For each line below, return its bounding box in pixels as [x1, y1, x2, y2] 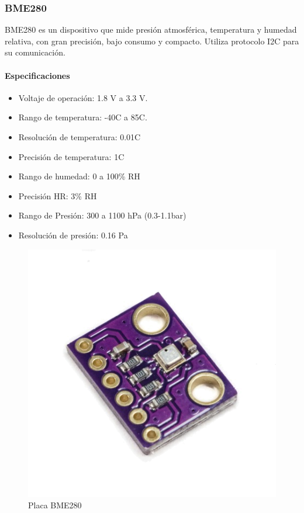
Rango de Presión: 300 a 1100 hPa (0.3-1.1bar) [18, 209, 186, 221]
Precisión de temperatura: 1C [18, 150, 125, 162]
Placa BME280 [28, 499, 82, 511]
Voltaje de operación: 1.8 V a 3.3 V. [18, 91, 148, 103]
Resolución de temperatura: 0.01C [18, 130, 141, 143]
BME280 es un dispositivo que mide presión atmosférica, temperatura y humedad [5, 23, 297, 36]
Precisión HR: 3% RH [18, 189, 97, 202]
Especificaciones [5, 69, 70, 81]
